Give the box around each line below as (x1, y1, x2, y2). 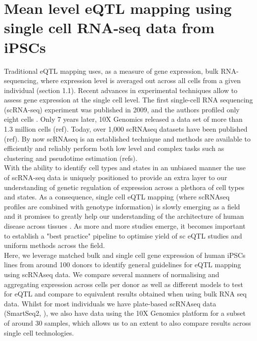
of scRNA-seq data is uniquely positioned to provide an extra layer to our (4, 172, 227, 183)
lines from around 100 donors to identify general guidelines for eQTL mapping (4, 259, 241, 270)
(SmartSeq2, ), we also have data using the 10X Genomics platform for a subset (4, 308, 246, 318)
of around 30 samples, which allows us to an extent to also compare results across (4, 317, 251, 328)
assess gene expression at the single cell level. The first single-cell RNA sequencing (4, 95, 253, 105)
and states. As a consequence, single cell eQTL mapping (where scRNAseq (4, 192, 230, 202)
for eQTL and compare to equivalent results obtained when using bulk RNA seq (4, 289, 247, 299)
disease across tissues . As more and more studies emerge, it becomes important (4, 221, 246, 231)
